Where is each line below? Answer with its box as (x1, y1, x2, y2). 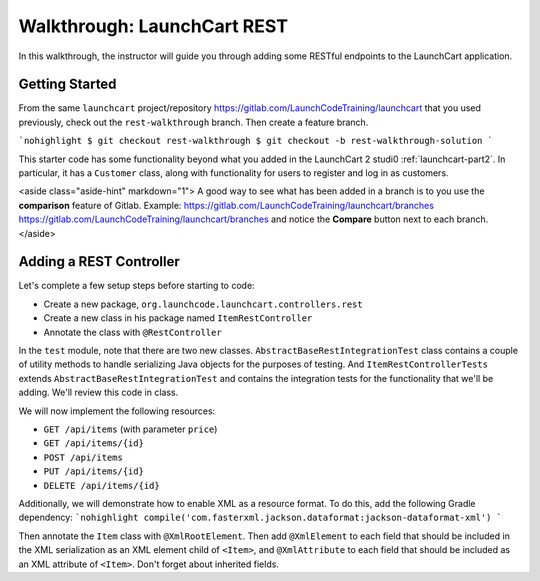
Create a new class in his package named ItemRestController (43, 312, 313, 324)
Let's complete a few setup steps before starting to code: (18, 280, 255, 292)
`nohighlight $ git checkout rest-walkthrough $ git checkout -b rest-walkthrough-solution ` (18, 135, 494, 147)
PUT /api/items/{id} (43, 466, 145, 477)
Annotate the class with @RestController (43, 326, 222, 338)
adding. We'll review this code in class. (18, 386, 179, 399)
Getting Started (18, 76, 117, 93)
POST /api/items (43, 451, 124, 463)
